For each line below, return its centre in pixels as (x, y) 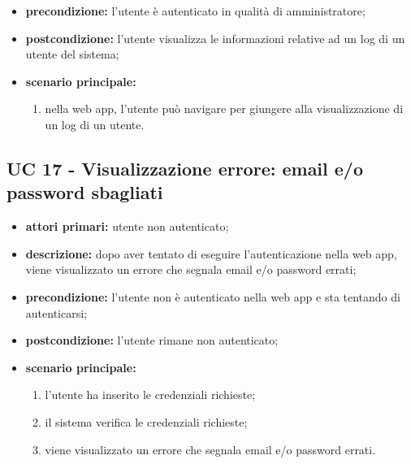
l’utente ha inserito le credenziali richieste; (150, 395)
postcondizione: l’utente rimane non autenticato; (152, 340)
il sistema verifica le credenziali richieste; (146, 421)
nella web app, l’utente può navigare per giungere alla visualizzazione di (224, 108)
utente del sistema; (72, 54)
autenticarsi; (56, 312)
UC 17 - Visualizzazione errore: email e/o (185, 168)
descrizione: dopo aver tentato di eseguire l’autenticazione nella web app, (211, 253)
